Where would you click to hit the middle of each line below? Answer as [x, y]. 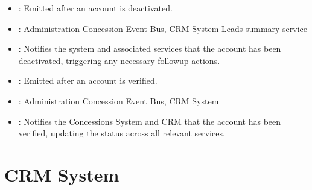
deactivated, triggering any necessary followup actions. [119, 60]
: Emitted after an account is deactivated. [95, 8]
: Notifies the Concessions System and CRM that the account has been [150, 121]
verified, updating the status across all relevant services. [122, 133]
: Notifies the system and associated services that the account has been [150, 49]
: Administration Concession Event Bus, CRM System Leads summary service [163, 28]
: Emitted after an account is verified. [88, 81]
